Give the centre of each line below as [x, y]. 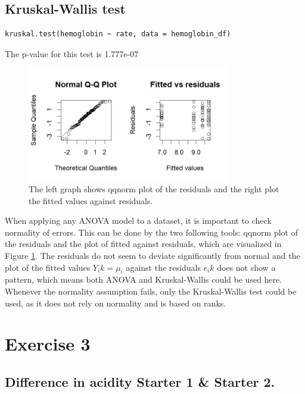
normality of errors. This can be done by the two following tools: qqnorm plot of [151, 232]
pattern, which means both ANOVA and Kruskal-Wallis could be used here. [144, 279]
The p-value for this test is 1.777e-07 [72, 53]
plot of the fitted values [48, 267]
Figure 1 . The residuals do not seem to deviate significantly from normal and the [152, 255]
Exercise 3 [48, 344]
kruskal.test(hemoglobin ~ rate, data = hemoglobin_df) [118, 34]
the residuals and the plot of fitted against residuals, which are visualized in [143, 244]
